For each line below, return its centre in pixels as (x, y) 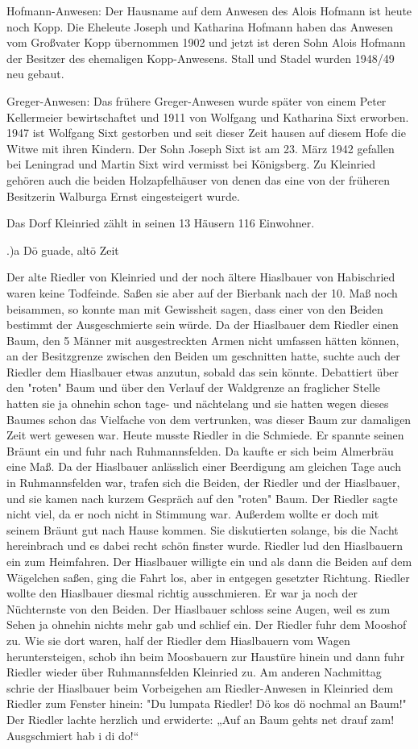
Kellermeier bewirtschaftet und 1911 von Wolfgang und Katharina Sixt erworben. (208, 117)
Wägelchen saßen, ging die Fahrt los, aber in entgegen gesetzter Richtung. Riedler (208, 577)
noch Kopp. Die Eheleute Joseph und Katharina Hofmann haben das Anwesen (200, 26)
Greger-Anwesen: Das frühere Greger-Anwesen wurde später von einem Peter (197, 100)
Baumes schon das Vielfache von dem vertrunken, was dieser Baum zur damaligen (209, 419)
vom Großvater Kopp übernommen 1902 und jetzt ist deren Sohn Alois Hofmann (206, 42)
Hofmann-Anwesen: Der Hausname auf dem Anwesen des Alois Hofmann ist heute (209, 10)
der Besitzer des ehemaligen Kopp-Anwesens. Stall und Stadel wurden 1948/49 (201, 58)
